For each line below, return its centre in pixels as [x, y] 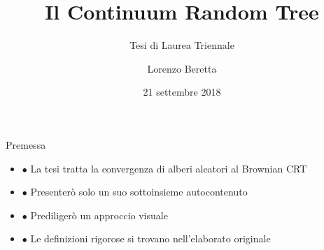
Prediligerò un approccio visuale [99, 215]
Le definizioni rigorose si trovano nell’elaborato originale [150, 238]
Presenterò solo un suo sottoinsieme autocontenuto [139, 192]
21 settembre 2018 [182, 92]
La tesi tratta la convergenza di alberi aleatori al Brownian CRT [169, 168]
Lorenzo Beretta [182, 68]
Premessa [26, 144]
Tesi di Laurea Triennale [182, 45]
